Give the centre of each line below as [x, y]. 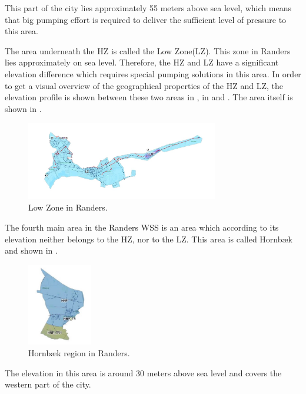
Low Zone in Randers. [68, 207]
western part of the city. [48, 384]
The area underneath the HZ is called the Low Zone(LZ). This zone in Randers [148, 50]
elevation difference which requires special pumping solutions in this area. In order [153, 73]
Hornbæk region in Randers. [79, 353]
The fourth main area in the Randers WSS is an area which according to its [142, 227]
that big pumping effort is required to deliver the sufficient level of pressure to [146, 19]
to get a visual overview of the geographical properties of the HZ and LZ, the [144, 85]
